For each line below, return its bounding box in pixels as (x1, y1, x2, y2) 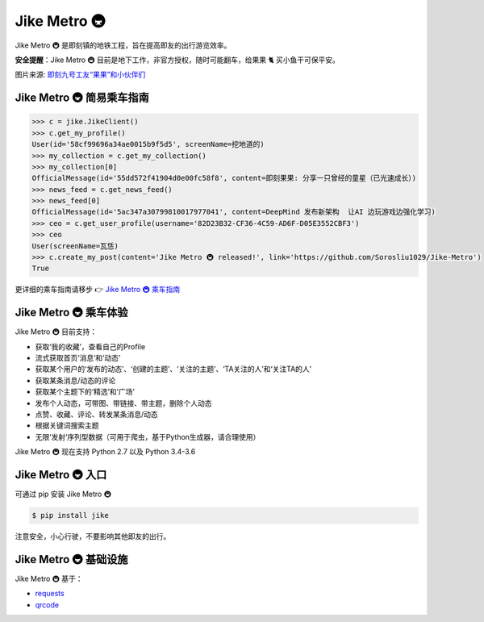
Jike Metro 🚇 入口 (15, 468, 107, 482)
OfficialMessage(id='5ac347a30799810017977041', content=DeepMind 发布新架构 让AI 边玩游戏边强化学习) (31, 207, 436, 217)
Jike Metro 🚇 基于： (15, 574, 83, 583)
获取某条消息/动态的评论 (35, 375, 116, 385)
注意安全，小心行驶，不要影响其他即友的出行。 (15, 532, 171, 541)
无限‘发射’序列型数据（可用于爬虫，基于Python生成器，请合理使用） (35, 432, 261, 441)
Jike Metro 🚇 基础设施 (15, 553, 128, 566)
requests (35, 589, 65, 599)
